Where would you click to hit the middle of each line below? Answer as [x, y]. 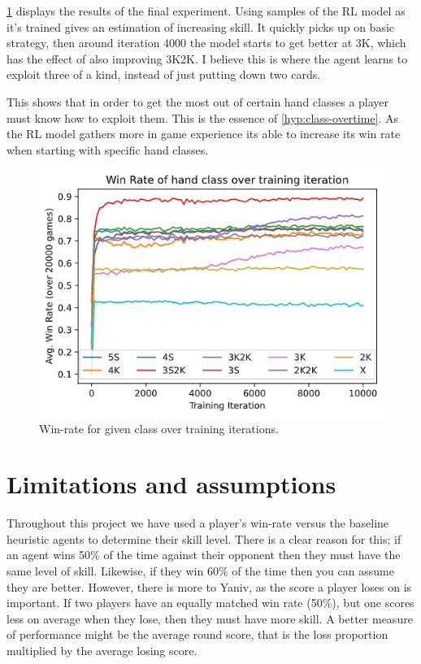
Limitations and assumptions [171, 484]
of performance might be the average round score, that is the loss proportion [197, 634]
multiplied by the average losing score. [102, 651]
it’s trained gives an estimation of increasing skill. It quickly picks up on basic [201, 26]
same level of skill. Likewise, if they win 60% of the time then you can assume [200, 571]
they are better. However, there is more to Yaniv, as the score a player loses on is [209, 586]
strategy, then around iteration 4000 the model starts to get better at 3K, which [206, 43]
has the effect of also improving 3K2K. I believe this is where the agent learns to [207, 58]
